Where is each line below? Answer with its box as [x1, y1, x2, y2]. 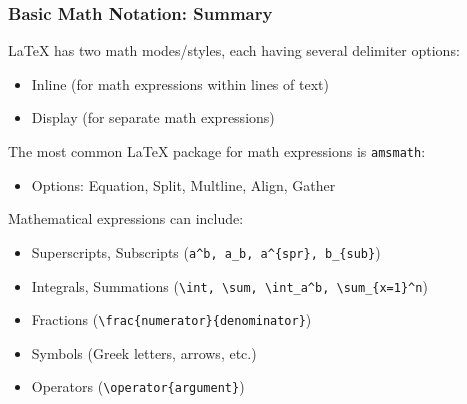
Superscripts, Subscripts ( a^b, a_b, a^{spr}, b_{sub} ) [31, 241, 381, 262]
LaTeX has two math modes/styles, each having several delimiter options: [8, 40, 460, 61]
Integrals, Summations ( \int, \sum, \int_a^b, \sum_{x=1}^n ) [31, 275, 428, 296]
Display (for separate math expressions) [31, 107, 275, 128]
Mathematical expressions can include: [8, 208, 244, 229]
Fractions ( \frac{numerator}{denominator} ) [31, 309, 312, 330]
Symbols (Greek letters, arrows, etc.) [31, 342, 257, 363]
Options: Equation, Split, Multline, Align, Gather [31, 174, 336, 195]
